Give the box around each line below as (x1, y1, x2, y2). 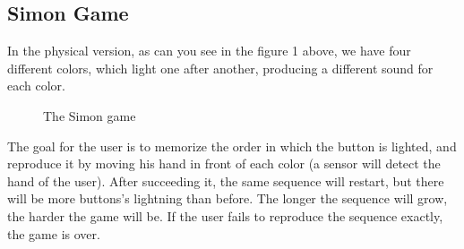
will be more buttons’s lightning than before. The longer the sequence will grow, (7, 189, 448, 208)
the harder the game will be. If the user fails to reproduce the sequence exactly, (7, 206, 443, 225)
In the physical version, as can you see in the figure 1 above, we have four (7, 41, 411, 60)
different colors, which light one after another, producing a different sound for (7, 58, 434, 77)
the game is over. (7, 224, 100, 243)
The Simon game (43, 106, 136, 124)
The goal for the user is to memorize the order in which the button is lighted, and (7, 136, 457, 155)
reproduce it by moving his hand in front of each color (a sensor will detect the (7, 154, 441, 173)
